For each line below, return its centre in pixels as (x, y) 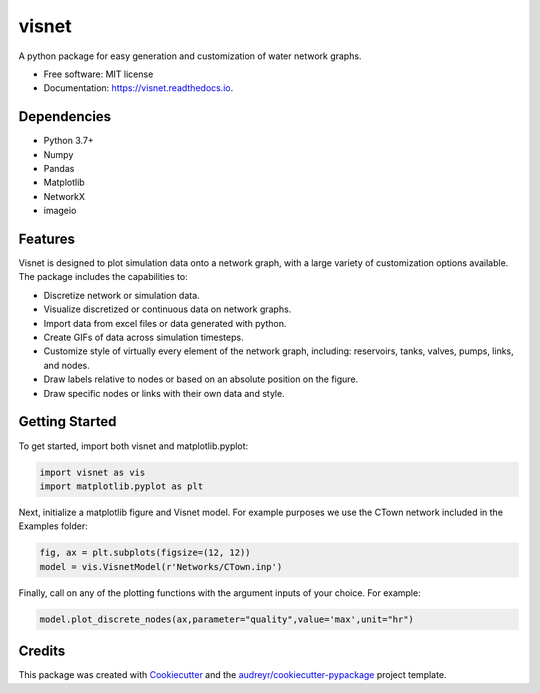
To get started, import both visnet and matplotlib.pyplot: (133, 446)
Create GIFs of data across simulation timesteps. (143, 337)
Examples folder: (53, 526)
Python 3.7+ (68, 141)
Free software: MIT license (98, 74)
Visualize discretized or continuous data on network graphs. (167, 309)
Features (46, 239)
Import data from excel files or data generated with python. (165, 323)
